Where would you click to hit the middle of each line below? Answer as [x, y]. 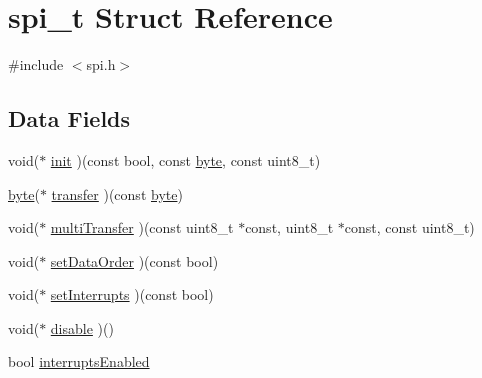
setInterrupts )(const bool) [132, 294]
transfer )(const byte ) [117, 193]
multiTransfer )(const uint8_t [142, 227]
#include [36, 64]
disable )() [82, 327]
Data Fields [69, 118]
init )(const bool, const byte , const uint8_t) [185, 159]
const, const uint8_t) [409, 227]
